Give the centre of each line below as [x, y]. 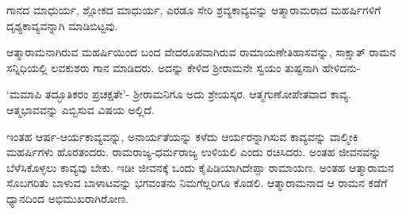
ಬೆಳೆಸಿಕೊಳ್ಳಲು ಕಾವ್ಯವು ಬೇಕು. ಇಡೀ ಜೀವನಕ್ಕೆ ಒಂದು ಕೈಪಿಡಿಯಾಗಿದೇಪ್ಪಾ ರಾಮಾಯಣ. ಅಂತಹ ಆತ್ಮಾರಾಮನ [200, 167]
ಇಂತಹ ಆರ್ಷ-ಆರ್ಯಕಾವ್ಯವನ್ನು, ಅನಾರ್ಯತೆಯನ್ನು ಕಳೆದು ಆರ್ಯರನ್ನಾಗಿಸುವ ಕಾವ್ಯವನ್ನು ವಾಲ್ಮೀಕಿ [182, 136]
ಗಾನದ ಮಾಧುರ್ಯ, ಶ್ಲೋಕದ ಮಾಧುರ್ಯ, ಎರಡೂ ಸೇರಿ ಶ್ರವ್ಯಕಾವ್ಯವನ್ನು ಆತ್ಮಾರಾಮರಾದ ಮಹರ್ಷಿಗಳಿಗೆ [194, 10]
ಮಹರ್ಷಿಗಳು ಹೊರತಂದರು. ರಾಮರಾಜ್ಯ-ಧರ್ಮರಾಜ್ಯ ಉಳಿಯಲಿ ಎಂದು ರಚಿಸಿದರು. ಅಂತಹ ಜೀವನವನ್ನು [194, 152]
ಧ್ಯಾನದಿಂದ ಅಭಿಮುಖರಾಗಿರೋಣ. [67, 198]
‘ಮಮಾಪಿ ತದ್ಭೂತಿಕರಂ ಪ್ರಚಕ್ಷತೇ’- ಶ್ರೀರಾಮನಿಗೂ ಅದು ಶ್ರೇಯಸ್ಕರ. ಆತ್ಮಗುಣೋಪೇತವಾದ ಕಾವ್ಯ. [179, 94]
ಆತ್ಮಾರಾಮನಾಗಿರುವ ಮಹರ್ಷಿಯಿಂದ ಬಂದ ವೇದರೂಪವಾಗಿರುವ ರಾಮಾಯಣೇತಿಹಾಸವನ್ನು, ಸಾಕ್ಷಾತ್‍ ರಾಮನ [201, 52]
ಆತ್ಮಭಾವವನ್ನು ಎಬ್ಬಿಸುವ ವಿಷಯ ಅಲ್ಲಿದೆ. [80, 109]
